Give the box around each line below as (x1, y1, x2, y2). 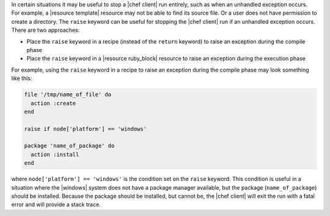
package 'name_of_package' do (24, 143, 115, 149)
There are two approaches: (11, 26, 80, 34)
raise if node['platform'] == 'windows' (24, 125, 147, 132)
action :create (31, 100, 76, 106)
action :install (31, 151, 79, 158)
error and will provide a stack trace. (11, 201, 101, 208)
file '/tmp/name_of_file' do (24, 91, 112, 98)
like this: (11, 75, 32, 82)
